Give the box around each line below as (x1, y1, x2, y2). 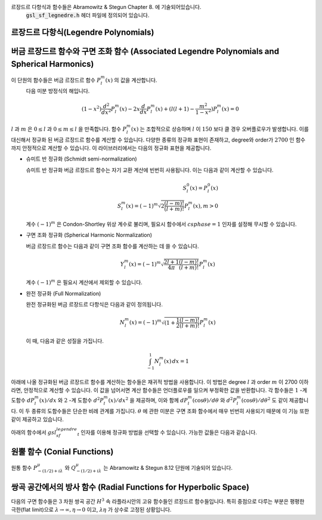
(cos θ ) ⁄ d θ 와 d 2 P (192, 396, 237, 404)
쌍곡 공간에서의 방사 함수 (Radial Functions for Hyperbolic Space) (11, 482, 250, 492)
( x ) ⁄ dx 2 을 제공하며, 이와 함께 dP (108, 396, 188, 404)
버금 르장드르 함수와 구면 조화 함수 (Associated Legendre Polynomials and (11, 47, 280, 57)
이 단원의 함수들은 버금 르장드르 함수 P (11, 76, 101, 84)
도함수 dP (11, 397, 35, 404)
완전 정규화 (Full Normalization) (26, 290, 101, 297)
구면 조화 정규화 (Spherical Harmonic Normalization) (26, 232, 152, 239)
